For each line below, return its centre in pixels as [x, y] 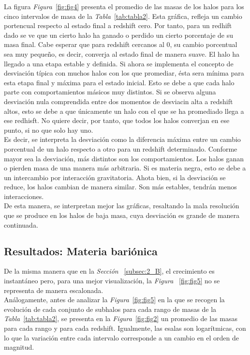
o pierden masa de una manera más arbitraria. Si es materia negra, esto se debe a [125, 168]
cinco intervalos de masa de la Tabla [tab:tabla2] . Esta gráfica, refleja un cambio [123, 16]
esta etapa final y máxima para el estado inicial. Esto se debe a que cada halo [119, 82]
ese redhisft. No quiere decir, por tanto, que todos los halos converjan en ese [117, 120]
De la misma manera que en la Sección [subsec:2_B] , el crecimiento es [109, 271]
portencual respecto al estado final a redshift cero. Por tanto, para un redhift [118, 25]
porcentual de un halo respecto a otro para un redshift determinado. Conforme [121, 148]
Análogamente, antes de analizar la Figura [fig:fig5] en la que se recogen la [114, 300]
